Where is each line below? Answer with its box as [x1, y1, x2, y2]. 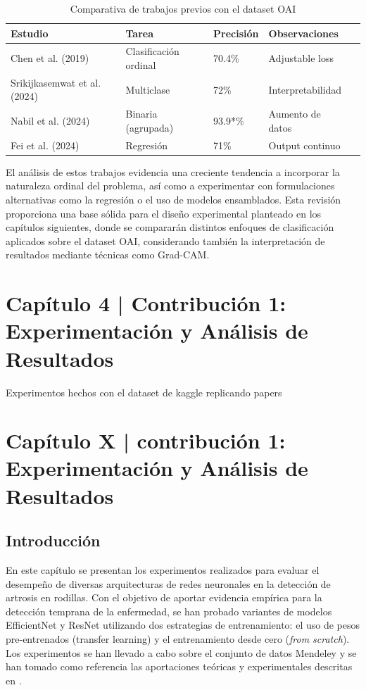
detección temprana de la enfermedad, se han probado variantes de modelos [6, 603, 332, 618]
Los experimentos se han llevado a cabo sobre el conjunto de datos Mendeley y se [6, 645, 357, 660]
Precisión [213, 25, 259, 40]
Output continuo [268, 137, 341, 152]
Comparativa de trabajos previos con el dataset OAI [70, 1, 296, 15]
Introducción [6, 529, 101, 551]
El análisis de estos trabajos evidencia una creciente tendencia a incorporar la [6, 164, 340, 179]
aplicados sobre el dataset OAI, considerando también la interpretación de [6, 233, 325, 248]
